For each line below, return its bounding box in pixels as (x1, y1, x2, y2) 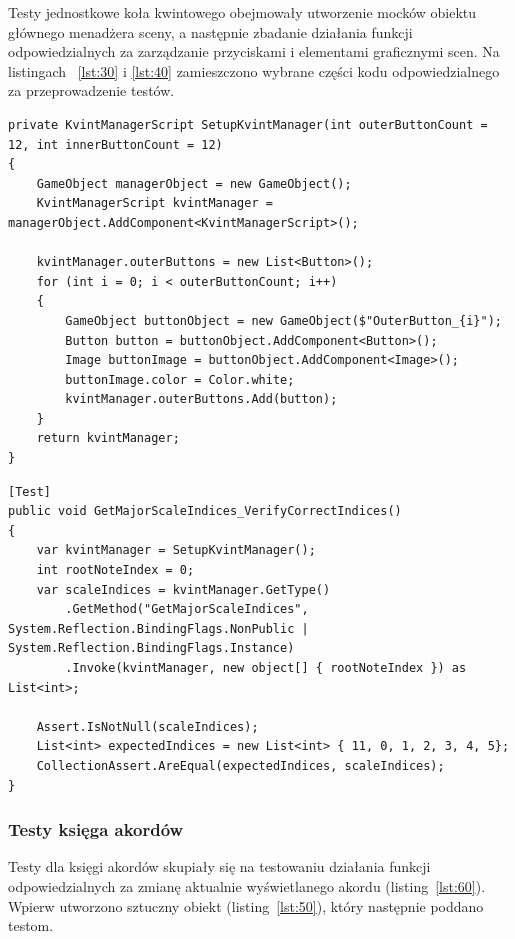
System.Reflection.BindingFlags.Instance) (8, 641, 295, 656)
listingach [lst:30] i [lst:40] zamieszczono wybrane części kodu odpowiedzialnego (8, 60, 500, 81)
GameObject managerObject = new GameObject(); (36, 176, 352, 191)
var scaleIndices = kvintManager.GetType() (36, 582, 331, 597)
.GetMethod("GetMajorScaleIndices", (65, 602, 309, 617)
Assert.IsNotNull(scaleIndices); (36, 719, 259, 734)
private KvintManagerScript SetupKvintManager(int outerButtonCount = (8, 117, 488, 132)
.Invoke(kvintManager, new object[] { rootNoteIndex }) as (65, 661, 467, 675)
